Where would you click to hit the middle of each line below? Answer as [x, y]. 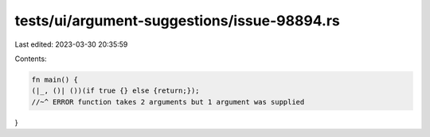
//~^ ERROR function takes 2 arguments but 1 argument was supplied [168, 102]
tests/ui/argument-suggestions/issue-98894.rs [177, 21]
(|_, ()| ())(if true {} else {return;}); [115, 91]
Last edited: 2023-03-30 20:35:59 [71, 44]
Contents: [31, 59]
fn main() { [55, 80]
